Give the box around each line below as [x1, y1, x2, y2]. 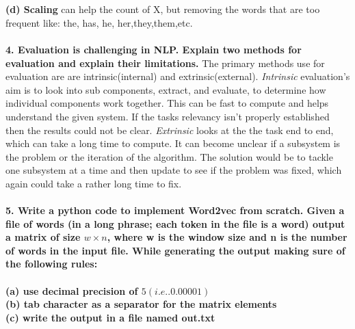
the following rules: [5, 256, 98, 271]
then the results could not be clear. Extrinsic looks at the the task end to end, [5, 122, 334, 137]
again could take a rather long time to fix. [5, 176, 182, 190]
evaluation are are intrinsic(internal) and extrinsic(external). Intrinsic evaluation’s [5, 69, 350, 83]
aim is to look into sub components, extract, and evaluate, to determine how [5, 82, 326, 96]
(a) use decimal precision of [5, 283, 138, 298]
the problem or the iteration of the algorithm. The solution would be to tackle [5, 149, 333, 163]
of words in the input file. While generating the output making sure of [5, 243, 345, 257]
